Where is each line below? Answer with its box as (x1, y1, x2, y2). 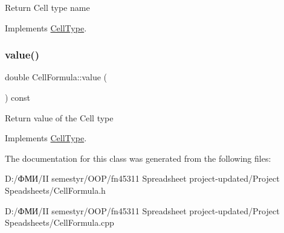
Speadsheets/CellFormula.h (5, 184, 106, 196)
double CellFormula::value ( (5, 71, 108, 83)
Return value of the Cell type (5, 111, 114, 124)
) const (5, 91, 31, 103)
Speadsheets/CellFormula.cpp (5, 216, 114, 229)
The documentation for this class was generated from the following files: (5, 152, 271, 164)
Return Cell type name (5, 1, 90, 13)
